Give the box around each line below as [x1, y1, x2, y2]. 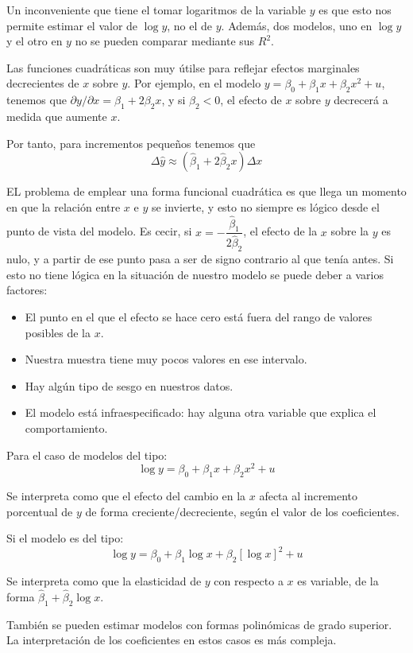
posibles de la [25, 324, 91, 340]
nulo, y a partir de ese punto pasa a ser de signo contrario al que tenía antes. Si [6, 251, 394, 267]
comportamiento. [25, 420, 108, 436]
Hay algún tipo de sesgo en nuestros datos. [25, 377, 234, 394]
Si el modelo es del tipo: [6, 530, 124, 546]
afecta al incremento [259, 488, 358, 504]
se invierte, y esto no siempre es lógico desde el [151, 198, 380, 215]
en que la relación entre [6, 198, 121, 215]
